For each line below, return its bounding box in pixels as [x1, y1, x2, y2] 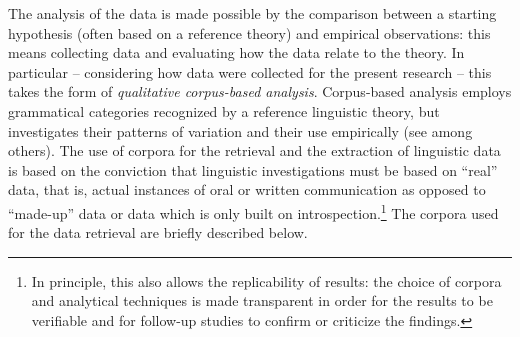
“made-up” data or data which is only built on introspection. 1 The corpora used [8, 199, 499, 223]
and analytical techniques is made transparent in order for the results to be [31, 290, 493, 311]
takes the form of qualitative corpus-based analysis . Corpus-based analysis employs [8, 81, 512, 102]
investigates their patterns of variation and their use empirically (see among [8, 120, 473, 141]
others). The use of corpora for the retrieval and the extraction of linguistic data [8, 140, 501, 161]
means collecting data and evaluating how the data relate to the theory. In [8, 42, 465, 63]
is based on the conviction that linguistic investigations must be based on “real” [8, 159, 498, 180]
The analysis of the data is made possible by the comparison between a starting [8, 3, 497, 23]
